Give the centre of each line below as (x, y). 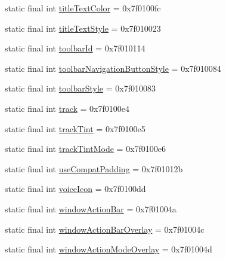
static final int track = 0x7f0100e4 (67, 108)
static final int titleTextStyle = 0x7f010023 (83, 28)
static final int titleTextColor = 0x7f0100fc (83, 8)
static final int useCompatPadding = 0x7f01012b (94, 168)
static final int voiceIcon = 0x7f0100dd (75, 189)
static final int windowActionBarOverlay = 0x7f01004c (105, 229)
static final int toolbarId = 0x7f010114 (75, 48)
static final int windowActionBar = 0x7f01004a (91, 208)
